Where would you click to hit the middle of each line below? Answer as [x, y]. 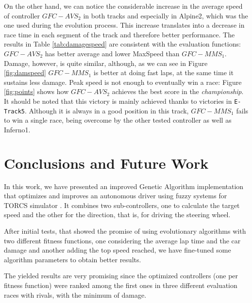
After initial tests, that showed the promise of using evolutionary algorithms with [125, 231]
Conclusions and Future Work [106, 163]
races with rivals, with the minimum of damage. [75, 295]
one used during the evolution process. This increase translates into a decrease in [124, 25]
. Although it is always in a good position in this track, [107, 110]
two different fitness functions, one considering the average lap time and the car [122, 240]
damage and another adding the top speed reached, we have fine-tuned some [118, 250]
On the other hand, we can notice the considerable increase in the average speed [123, 6]
